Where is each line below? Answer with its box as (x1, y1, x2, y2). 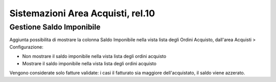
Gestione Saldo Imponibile (9, 22, 101, 32)
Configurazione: (9, 44, 43, 50)
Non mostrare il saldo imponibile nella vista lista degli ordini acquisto (22, 53, 167, 60)
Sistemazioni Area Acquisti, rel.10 (9, 8, 155, 19)
